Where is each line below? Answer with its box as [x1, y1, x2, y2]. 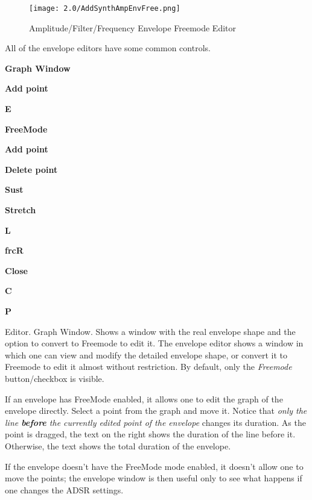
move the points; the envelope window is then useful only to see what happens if [5, 472, 302, 484]
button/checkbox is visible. [5, 372, 104, 384]
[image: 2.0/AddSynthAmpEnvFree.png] [29, 4, 180, 13]
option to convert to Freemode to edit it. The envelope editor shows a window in [5, 337, 304, 349]
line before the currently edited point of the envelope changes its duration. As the [5, 416, 306, 428]
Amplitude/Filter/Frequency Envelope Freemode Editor [29, 21, 237, 34]
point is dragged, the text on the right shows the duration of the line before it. [5, 428, 296, 440]
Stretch [5, 204, 36, 216]
